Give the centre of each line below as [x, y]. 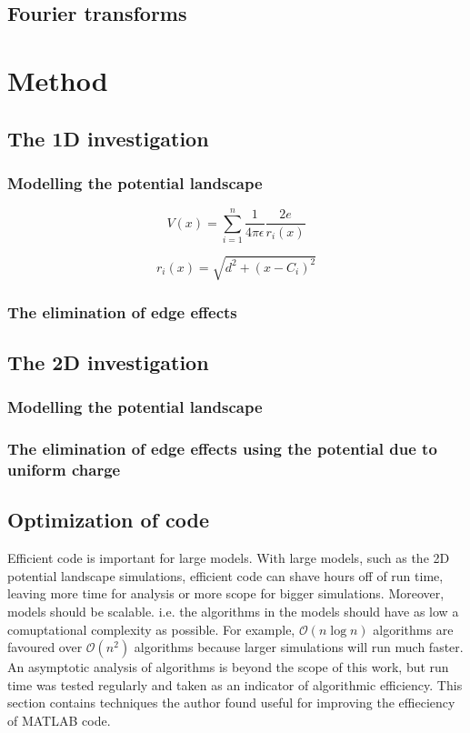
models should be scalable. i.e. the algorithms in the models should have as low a [233, 612]
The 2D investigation [108, 362]
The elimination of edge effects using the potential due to [222, 449]
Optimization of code [109, 520]
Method [58, 80]
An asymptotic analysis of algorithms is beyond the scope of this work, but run [228, 667]
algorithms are [413, 629]
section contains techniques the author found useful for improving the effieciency [231, 703]
